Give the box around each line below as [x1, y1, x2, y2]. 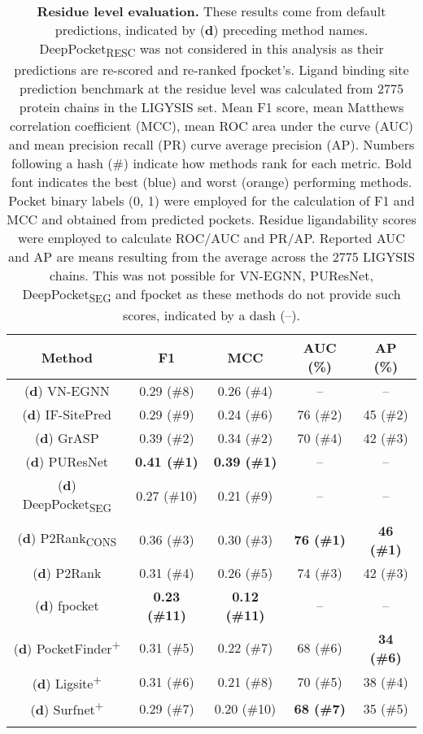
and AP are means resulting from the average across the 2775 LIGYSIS [8, 247, 415, 267]
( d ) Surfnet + [30, 697, 104, 719]
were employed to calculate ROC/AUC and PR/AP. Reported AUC [18, 228, 405, 248]
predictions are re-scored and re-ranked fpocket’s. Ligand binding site [14, 60, 409, 80]
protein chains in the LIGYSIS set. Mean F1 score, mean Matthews [19, 98, 404, 117]
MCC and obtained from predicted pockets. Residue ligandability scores [7, 210, 416, 229]
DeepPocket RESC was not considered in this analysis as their [39, 39, 384, 61]
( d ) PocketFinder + [13, 636, 120, 658]
